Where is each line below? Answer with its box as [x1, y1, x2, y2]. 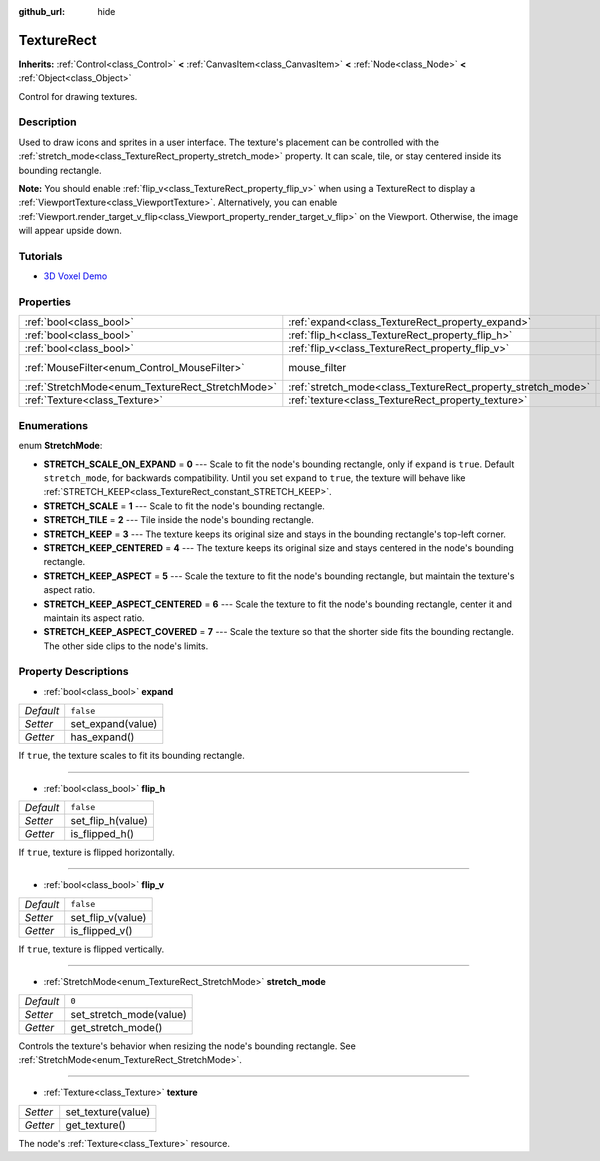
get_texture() [65, 1118, 127, 1132]
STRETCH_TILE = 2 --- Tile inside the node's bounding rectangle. [43, 514, 314, 526]
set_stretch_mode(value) [70, 1007, 187, 1021]
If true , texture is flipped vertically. [18, 943, 165, 955]
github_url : [18, 6, 65, 17]
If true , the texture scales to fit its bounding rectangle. [18, 750, 245, 762]
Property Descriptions [18, 665, 129, 679]
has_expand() [70, 730, 135, 744]
